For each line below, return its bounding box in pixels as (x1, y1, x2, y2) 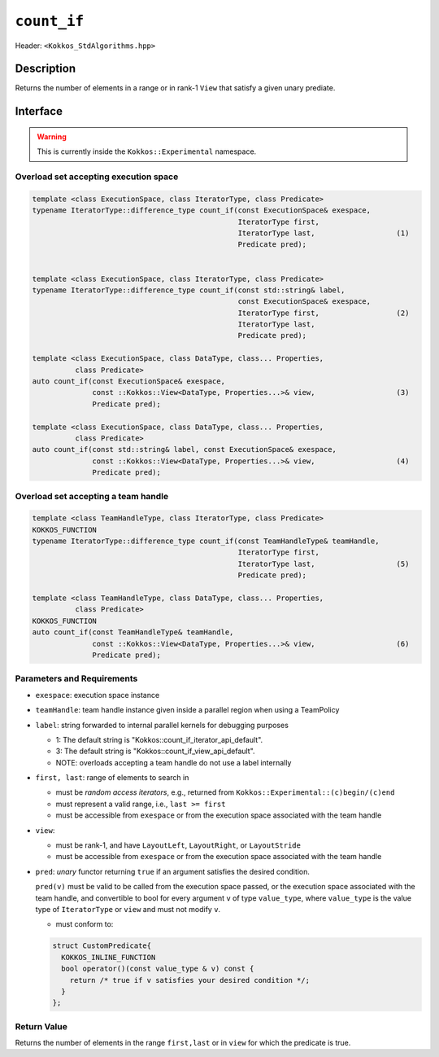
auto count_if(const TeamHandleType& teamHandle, (32, 628, 234, 637)
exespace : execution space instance (35, 690, 160, 700)
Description (15, 62, 76, 76)
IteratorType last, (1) (237, 228, 410, 238)
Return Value (15, 1020, 68, 1032)
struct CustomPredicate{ (52, 941, 152, 950)
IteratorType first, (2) (237, 308, 410, 318)
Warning (37, 131, 67, 142)
